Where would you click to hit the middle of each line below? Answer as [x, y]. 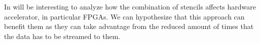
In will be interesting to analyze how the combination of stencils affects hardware [130, 6]
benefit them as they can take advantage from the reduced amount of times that [129, 26]
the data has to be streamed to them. [62, 36]
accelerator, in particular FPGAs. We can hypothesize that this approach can [124, 16]
